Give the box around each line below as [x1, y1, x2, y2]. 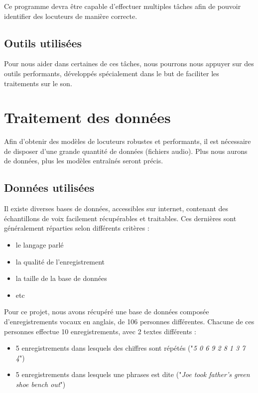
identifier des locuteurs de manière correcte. [4, 10, 137, 21]
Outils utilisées [4, 35, 82, 50]
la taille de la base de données [15, 273, 107, 283]
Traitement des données [4, 107, 171, 128]
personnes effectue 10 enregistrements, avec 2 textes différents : [4, 326, 196, 336]
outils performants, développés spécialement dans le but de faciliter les [4, 68, 219, 78]
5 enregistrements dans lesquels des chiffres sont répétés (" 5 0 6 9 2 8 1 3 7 [15, 343, 246, 353]
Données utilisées [4, 180, 95, 195]
